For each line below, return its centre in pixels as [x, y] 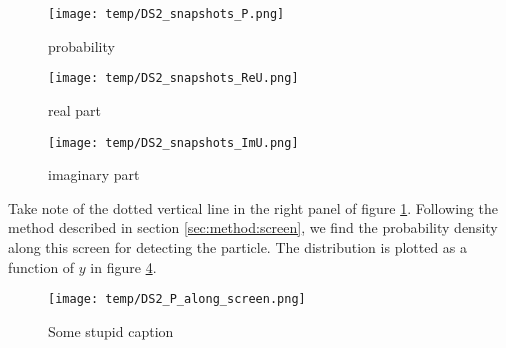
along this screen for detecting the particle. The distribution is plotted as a [238, 246]
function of [41, 266]
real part [74, 109]
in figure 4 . [123, 266]
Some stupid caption [111, 330]
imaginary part [94, 174]
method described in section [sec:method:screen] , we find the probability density [253, 227]
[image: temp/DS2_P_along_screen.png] [177, 299]
